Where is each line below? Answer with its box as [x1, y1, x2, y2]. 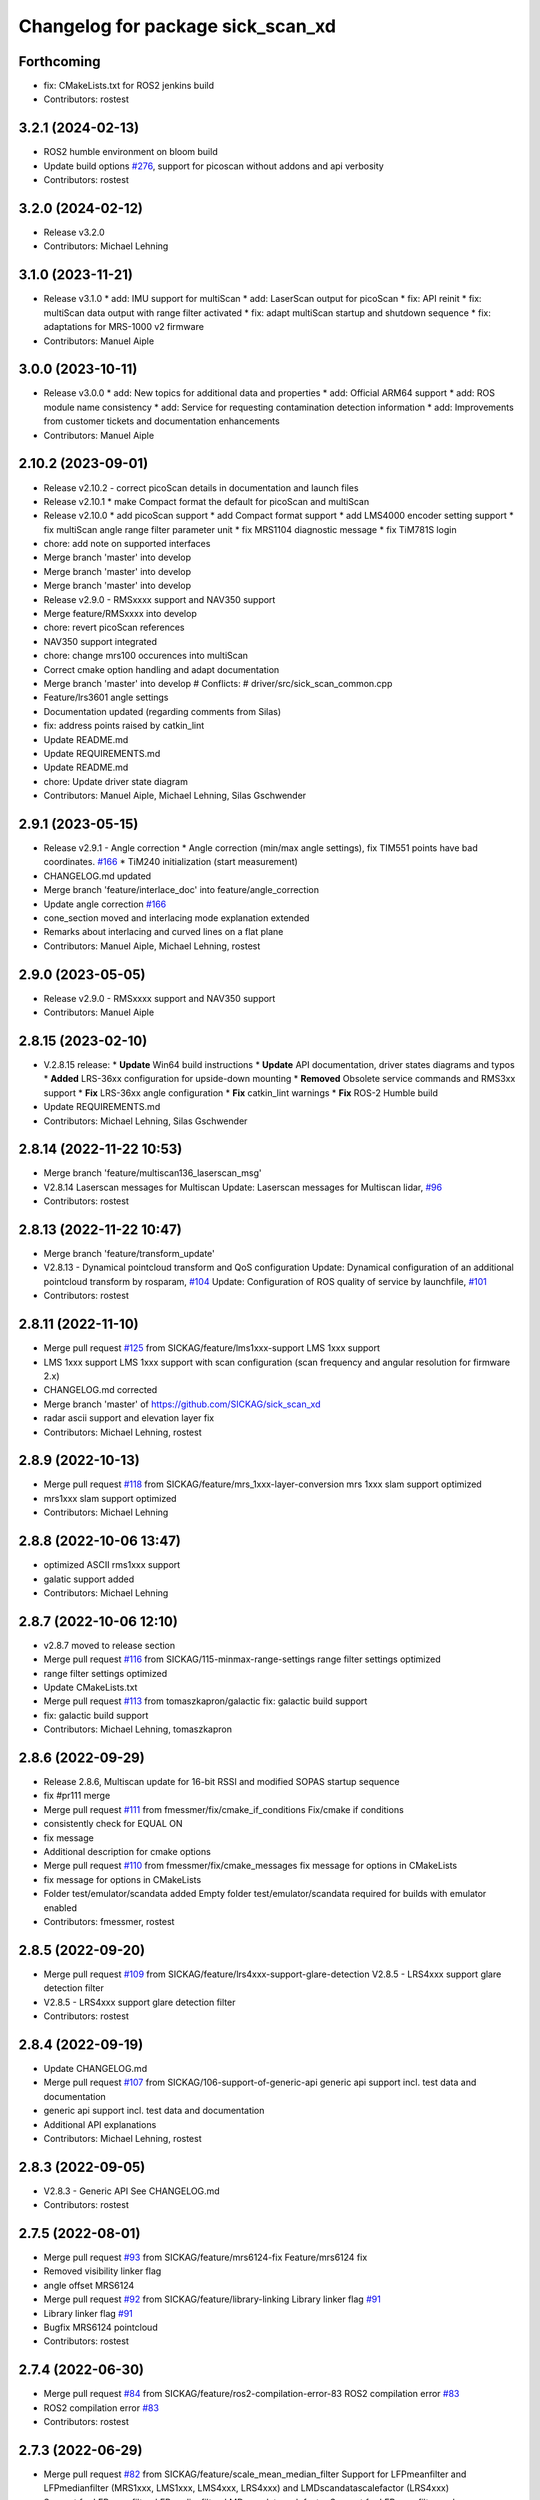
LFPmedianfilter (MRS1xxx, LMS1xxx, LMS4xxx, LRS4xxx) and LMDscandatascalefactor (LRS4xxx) [43, 2482, 450, 2494]
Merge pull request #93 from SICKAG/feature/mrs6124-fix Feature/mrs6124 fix [43, 2251, 368, 2264]
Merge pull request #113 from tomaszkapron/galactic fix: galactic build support [43, 1695, 368, 1707]
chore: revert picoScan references [43, 621, 185, 634]
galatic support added [43, 1573, 135, 1585]
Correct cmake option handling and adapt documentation [43, 663, 280, 675]
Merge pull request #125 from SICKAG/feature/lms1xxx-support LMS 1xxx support [43, 1342, 380, 1354]
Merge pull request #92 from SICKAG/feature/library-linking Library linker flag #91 [43, 2293, 382, 2305]
